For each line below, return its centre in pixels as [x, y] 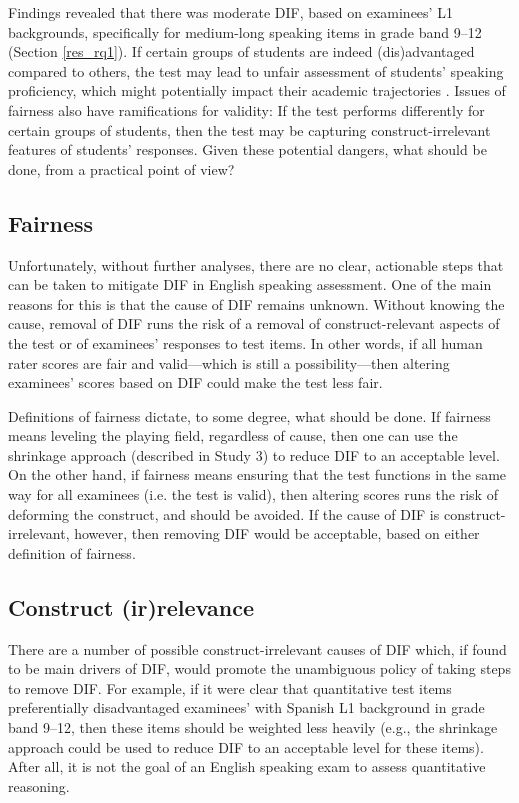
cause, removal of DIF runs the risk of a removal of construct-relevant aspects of [254, 323]
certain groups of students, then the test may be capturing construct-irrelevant [249, 129]
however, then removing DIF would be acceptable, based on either [277, 533]
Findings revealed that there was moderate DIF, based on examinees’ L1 [230, 12]
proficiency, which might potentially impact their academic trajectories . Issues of [257, 90]
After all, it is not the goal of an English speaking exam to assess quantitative [247, 766]
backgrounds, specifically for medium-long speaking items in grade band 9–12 [245, 31]
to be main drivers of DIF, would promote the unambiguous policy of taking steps [259, 668]
